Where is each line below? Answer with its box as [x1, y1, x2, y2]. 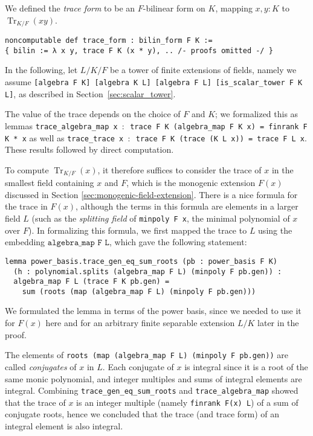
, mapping [215, 2, 253, 14]
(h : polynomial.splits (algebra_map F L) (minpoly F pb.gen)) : [13, 267, 282, 276]
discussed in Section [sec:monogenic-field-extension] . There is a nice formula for [5, 188, 298, 200]
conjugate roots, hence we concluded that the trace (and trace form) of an [5, 408, 280, 420]
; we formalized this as [215, 107, 298, 120]
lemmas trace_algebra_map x [5, 119, 118, 132]
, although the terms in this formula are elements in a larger [75, 200, 298, 213]
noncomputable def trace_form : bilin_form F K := [5, 36, 213, 45]
